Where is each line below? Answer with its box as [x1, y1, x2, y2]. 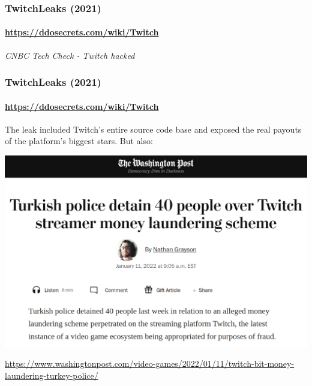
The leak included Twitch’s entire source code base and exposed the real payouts [5, 122, 302, 135]
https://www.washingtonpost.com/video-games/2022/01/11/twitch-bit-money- [5, 357, 295, 370]
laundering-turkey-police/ [5, 369, 98, 381]
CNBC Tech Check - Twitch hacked [5, 49, 135, 61]
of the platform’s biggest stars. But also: [5, 134, 153, 147]
